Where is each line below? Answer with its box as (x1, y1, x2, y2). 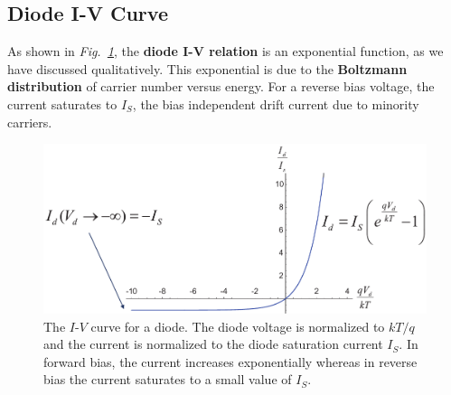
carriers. (7, 112, 52, 131)
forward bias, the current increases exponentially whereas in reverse (43, 352, 418, 371)
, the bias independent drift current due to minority (132, 94, 419, 113)
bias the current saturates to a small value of (43, 370, 292, 389)
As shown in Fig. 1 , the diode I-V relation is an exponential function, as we (7, 42, 444, 61)
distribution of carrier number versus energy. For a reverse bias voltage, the (7, 77, 435, 96)
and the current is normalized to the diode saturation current (43, 334, 383, 353)
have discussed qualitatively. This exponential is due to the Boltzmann (7, 59, 408, 78)
